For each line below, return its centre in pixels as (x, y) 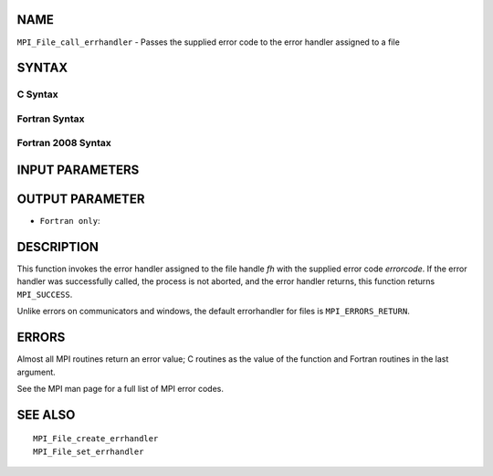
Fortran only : (70, 221)
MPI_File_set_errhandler (89, 451)
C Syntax (37, 94)
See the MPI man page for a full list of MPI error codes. (120, 388)
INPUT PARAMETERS (78, 170)
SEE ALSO (46, 414)
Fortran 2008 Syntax (64, 143)
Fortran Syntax (51, 119)
